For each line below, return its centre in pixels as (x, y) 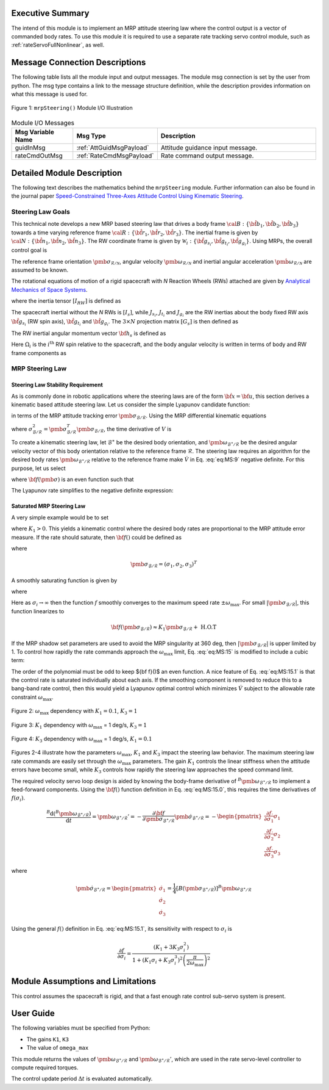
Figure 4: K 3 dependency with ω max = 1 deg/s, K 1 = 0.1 (82, 740)
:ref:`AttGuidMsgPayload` (113, 148)
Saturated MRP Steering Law (48, 506)
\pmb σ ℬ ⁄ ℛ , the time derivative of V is (124, 429)
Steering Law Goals (41, 212)
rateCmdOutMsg (39, 156)
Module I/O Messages (43, 123)
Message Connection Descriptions (79, 63)
